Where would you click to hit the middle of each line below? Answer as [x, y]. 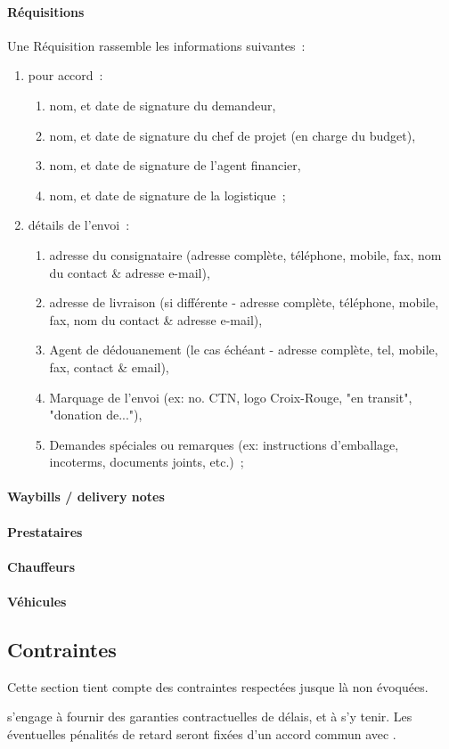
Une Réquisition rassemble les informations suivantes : [156, 45]
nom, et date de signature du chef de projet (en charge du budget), [233, 135]
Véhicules [37, 602]
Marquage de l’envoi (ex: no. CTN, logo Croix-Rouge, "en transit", [231, 397]
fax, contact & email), [109, 366]
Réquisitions [46, 11]
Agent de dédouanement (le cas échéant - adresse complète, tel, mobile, [244, 350]
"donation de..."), [96, 415]
